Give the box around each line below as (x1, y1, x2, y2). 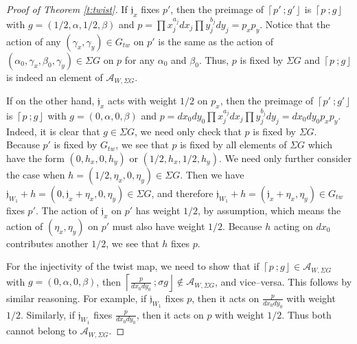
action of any (6, 34, 61, 48)
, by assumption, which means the (198, 203, 341, 217)
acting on (273, 218, 313, 233)
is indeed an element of (6, 69, 103, 84)
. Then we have (180, 167, 244, 181)
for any (124, 52, 155, 67)
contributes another (6, 236, 89, 250)
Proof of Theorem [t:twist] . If (6, 2, 128, 16)
